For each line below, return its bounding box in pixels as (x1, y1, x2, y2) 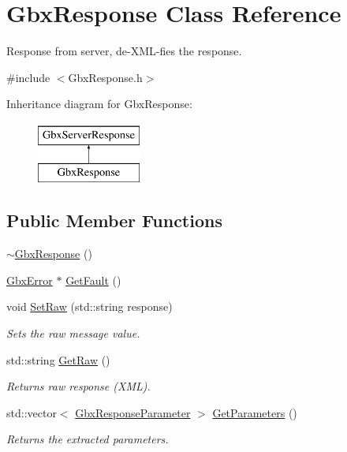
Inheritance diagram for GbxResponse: (6, 95, 192, 112)
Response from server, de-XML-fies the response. (6, 43, 242, 59)
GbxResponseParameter (75, 404, 191, 420)
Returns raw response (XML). (6, 378, 151, 394)
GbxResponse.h (68, 69, 143, 85)
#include (6, 69, 50, 85)
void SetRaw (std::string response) (6, 298, 173, 315)
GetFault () (65, 271, 121, 288)
